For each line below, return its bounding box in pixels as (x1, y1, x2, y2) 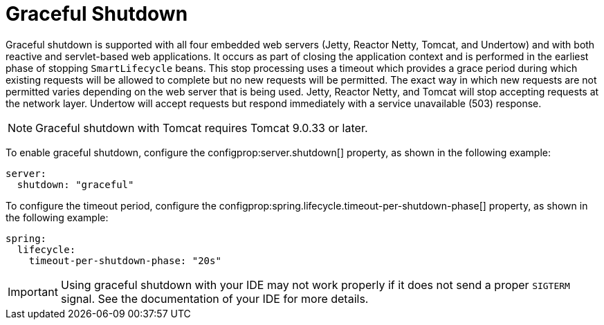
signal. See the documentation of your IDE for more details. (60, 291, 369, 306)
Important (8, 284, 58, 299)
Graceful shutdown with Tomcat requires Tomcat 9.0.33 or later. (35, 120, 368, 135)
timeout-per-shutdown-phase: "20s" (28, 254, 221, 266)
